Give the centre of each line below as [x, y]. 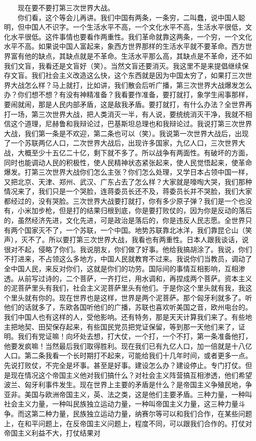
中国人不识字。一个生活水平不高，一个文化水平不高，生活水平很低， [135, 27]
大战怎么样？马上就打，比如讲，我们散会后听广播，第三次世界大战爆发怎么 [131, 85]
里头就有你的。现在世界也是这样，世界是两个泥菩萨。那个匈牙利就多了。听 [131, 297]
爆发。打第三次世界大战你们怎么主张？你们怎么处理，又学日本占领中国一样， [128, 172]
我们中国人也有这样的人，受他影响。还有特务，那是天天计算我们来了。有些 [125, 317]
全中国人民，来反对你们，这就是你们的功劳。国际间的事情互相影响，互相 [121, 269]
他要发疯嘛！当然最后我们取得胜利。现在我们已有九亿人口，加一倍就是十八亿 [128, 346]
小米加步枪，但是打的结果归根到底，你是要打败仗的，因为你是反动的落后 [135, 210]
